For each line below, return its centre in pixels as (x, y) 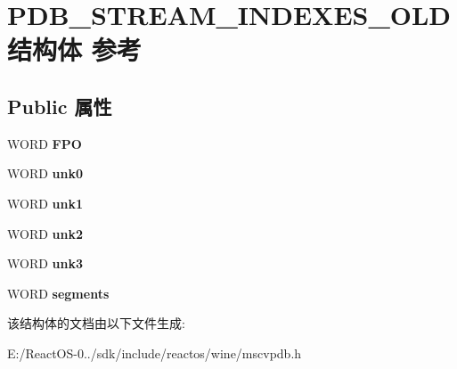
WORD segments (58, 293)
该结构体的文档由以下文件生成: (96, 323)
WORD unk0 (45, 173)
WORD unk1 (45, 203)
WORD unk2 (45, 233)
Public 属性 (60, 106)
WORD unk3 (45, 263)
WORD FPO (45, 143)
